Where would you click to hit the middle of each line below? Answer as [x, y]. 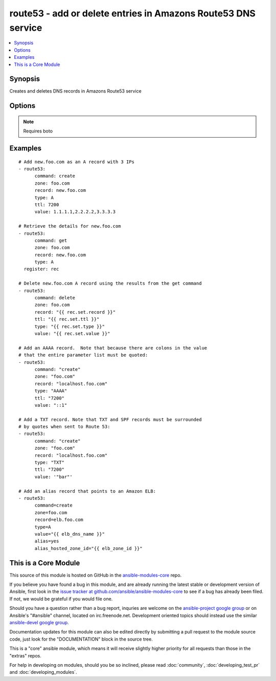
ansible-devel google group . [39, 622]
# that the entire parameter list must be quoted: [83, 355]
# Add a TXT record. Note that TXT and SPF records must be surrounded [110, 419]
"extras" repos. [26, 655]
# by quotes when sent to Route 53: [64, 427]
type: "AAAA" [51, 391]
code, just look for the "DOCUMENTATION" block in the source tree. [81, 639]
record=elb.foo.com [59, 520]
